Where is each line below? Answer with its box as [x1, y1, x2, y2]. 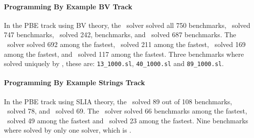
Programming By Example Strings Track [4, 77, 145, 88]
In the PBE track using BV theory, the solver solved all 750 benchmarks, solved [4, 20, 251, 30]
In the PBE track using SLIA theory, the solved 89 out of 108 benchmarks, [4, 96, 232, 106]
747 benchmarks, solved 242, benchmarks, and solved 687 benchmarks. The [4, 29, 236, 40]
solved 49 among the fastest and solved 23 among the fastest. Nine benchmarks [7, 115, 249, 125]
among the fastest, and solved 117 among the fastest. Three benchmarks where [4, 48, 244, 59]
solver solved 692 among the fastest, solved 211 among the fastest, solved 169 [7, 39, 246, 49]
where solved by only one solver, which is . [4, 125, 132, 135]
